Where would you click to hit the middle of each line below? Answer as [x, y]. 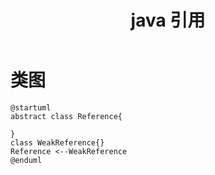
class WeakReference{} [57, 142]
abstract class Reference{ [66, 116]
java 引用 [168, 20]
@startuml [31, 107]
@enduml [26, 160]
